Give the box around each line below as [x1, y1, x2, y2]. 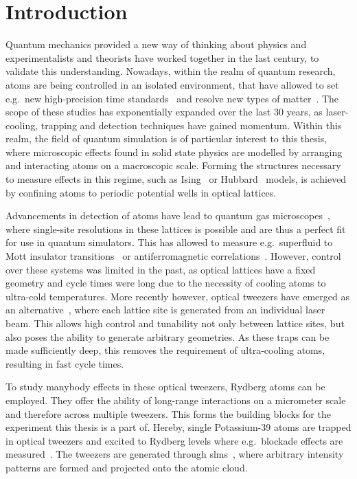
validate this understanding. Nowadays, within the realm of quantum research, [5, 64, 336, 78]
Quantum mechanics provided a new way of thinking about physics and [5, 37, 307, 52]
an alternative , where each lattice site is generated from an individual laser [5, 302, 325, 317]
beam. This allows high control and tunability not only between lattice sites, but [5, 316, 345, 330]
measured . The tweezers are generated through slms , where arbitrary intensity [5, 447, 344, 461]
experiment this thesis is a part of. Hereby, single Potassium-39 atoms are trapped [5, 420, 352, 434]
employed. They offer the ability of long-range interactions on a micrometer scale [5, 392, 346, 407]
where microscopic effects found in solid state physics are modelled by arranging [5, 144, 343, 159]
